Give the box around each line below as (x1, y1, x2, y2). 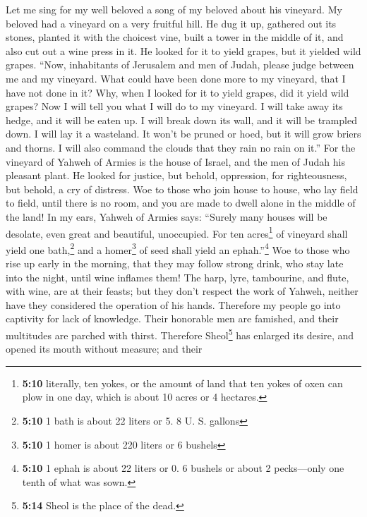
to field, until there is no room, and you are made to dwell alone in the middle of (6, 195, 356, 210)
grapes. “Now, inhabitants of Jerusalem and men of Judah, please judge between (6, 57, 354, 72)
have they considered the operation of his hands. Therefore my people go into (6, 297, 341, 312)
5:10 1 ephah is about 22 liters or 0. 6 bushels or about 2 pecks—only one (22, 461, 344, 475)
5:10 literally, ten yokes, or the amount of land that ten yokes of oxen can (22, 375, 343, 390)
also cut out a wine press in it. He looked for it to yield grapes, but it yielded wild (6, 43, 361, 58)
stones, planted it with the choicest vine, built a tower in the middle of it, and (6, 30, 344, 44)
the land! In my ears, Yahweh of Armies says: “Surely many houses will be (6, 209, 327, 224)
